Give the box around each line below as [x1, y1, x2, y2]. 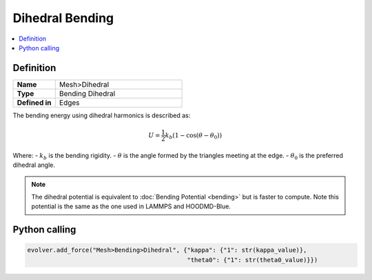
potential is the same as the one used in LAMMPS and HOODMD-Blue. [31, 202, 231, 210]
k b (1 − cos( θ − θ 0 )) [165, 131, 223, 141]
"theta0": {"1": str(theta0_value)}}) [187, 256, 318, 263]
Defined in [17, 97, 52, 107]
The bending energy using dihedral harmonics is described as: [12, 111, 191, 119]
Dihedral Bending [12, 10, 114, 26]
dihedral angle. [12, 161, 55, 169]
